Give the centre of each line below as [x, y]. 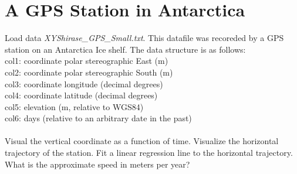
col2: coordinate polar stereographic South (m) [89, 72]
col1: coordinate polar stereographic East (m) [87, 61]
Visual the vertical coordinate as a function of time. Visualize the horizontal [142, 141]
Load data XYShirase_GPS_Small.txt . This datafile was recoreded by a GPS [144, 38]
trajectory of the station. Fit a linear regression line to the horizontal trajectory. [149, 153]
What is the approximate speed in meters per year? [97, 164]
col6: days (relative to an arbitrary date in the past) [98, 118]
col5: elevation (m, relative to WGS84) [74, 106]
